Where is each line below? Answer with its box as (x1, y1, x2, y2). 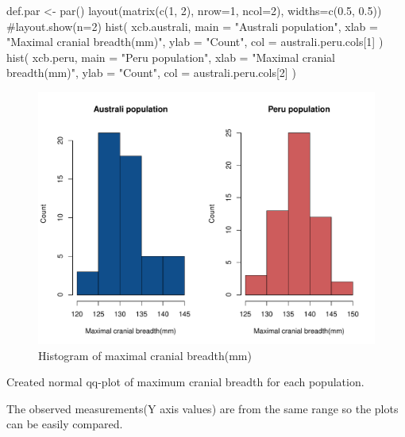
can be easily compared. (6, 416, 123, 432)
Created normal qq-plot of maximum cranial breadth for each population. (6, 374, 364, 390)
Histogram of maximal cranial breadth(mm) (38, 347, 252, 363)
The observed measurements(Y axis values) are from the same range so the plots (6, 400, 399, 416)
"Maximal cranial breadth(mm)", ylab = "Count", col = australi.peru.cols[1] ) (6, 33, 384, 50)
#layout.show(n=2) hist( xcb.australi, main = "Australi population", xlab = (6, 17, 378, 34)
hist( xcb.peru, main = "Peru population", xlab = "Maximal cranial (6, 48, 336, 65)
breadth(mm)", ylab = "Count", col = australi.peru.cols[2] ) (6, 64, 296, 81)
